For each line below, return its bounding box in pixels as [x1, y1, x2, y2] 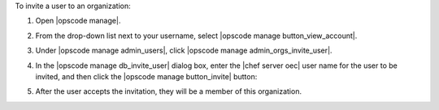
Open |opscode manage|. [35, 16, 121, 26]
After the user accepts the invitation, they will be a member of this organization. [35, 87, 302, 96]
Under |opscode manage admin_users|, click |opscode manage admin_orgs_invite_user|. [35, 45, 333, 56]
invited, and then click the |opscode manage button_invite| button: [35, 71, 258, 81]
